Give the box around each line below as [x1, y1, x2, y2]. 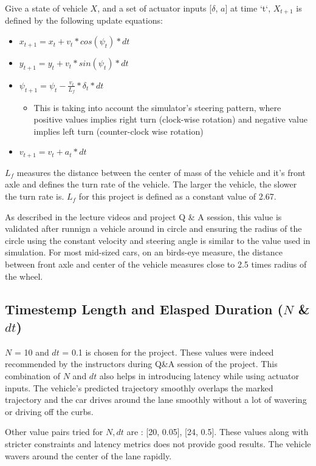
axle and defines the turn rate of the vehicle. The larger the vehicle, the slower [5, 178, 297, 191]
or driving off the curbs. [5, 405, 94, 417]
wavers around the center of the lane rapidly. [5, 449, 172, 462]
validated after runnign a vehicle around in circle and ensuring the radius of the [5, 222, 302, 235]
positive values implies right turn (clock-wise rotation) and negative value [33, 113, 307, 126]
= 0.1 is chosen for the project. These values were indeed [62, 345, 274, 358]
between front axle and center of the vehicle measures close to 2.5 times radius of [5, 258, 307, 271]
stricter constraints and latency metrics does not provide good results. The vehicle [5, 437, 311, 450]
